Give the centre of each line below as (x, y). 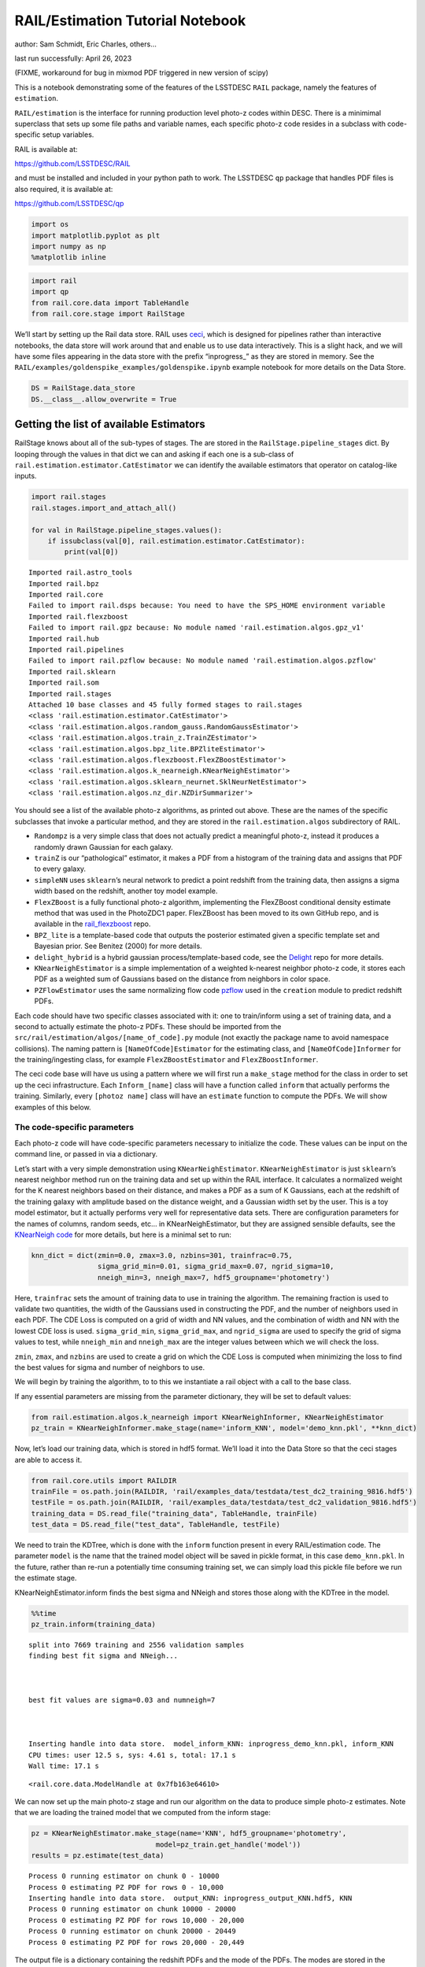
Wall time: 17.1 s (64, 1766)
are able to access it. (48, 1460)
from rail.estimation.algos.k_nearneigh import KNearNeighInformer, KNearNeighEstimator (208, 1417)
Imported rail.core (66, 595)
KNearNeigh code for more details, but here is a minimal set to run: (123, 1234)
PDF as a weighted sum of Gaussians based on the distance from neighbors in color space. (182, 979)
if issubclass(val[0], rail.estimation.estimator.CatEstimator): (176, 541)
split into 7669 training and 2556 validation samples (137, 1645)
